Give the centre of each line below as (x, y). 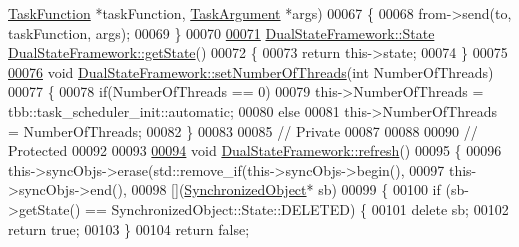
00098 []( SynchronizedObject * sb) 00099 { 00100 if (286, 189)
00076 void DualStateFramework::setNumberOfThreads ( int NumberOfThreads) (251, 71)
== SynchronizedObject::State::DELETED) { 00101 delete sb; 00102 (296, 208)
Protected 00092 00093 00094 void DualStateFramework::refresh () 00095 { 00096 (255, 150)
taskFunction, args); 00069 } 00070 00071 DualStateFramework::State (221, 32)
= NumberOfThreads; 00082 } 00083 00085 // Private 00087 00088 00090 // (243, 130)
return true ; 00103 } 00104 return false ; (129, 228)
